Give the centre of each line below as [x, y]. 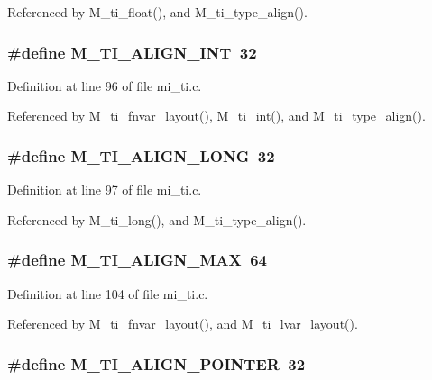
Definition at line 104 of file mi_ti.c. [108, 293]
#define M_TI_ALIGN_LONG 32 [141, 155]
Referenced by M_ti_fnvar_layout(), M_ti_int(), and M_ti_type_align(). [216, 116]
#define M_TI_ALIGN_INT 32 [132, 52]
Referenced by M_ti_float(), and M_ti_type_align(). [157, 12]
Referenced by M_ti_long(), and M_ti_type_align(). [157, 219]
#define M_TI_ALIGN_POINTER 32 [156, 363]
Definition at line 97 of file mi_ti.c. [105, 190]
